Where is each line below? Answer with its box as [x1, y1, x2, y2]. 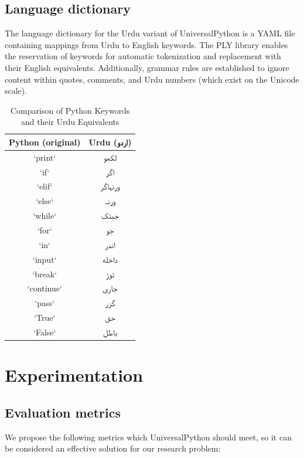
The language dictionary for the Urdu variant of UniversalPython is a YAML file [5, 27, 295, 39]
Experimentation [5, 363, 144, 387]
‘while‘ [33, 209, 57, 222]
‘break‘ [32, 267, 57, 280]
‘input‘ [33, 253, 57, 265]
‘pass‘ [35, 297, 55, 309]
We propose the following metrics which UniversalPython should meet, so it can [5, 430, 292, 443]
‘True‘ [34, 311, 56, 324]
